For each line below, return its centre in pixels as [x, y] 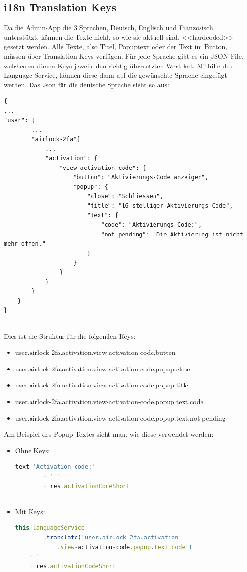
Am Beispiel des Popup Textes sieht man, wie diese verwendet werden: [109, 434]
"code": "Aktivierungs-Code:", [151, 225]
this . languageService [50, 528]
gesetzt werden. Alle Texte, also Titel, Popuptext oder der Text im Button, [116, 46]
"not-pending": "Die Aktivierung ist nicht [172, 234]
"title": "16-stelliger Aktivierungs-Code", [160, 206]
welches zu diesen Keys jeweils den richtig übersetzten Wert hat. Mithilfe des [118, 65]
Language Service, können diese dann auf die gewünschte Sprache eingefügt [116, 75]
